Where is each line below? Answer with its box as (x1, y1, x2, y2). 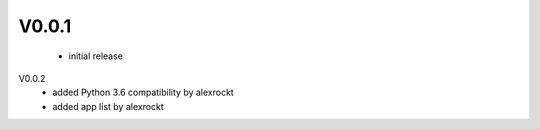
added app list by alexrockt (52, 100, 164, 112)
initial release (68, 50, 124, 62)
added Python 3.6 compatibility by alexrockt (52, 86, 234, 99)
